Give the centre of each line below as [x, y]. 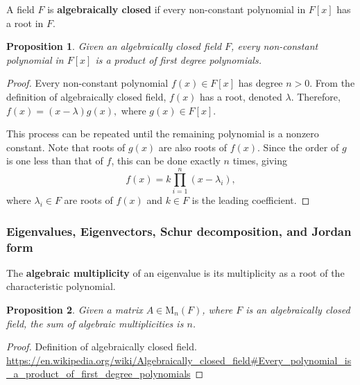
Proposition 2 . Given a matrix [75, 309]
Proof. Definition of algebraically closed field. [102, 346]
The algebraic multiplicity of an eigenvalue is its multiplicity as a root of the [175, 272]
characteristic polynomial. [61, 286]
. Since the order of [298, 147]
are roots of [88, 200]
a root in [25, 23]
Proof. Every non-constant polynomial [87, 83]
